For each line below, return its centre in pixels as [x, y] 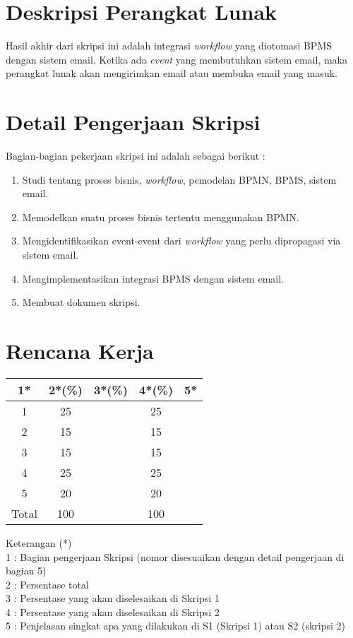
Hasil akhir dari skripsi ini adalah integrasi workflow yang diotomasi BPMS [169, 46]
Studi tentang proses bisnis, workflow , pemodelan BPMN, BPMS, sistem [179, 179]
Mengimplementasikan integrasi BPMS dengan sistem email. [153, 278]
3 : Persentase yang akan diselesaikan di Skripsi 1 [113, 598]
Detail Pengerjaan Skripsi [133, 122]
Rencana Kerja [80, 350]
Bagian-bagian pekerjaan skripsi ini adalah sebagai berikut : [136, 156]
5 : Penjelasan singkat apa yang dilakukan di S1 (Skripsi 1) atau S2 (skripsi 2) [175, 626]
